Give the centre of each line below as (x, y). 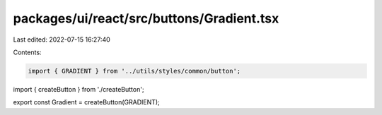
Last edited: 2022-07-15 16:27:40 (62, 40)
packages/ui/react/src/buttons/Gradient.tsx (146, 18)
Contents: (27, 52)
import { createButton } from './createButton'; (79, 89)
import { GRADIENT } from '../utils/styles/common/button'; (134, 71)
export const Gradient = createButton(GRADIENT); (87, 102)
